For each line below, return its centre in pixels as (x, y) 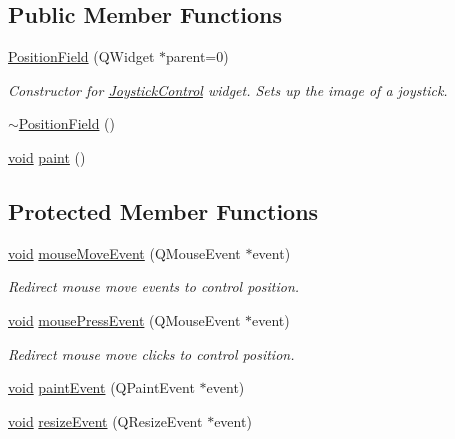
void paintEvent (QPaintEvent (101, 387)
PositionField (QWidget (81, 56)
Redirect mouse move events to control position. (154, 286)
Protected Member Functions (163, 210)
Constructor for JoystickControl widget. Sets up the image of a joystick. (228, 89)
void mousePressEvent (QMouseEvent (124, 319)
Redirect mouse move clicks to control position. (151, 353)
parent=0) (197, 56)
